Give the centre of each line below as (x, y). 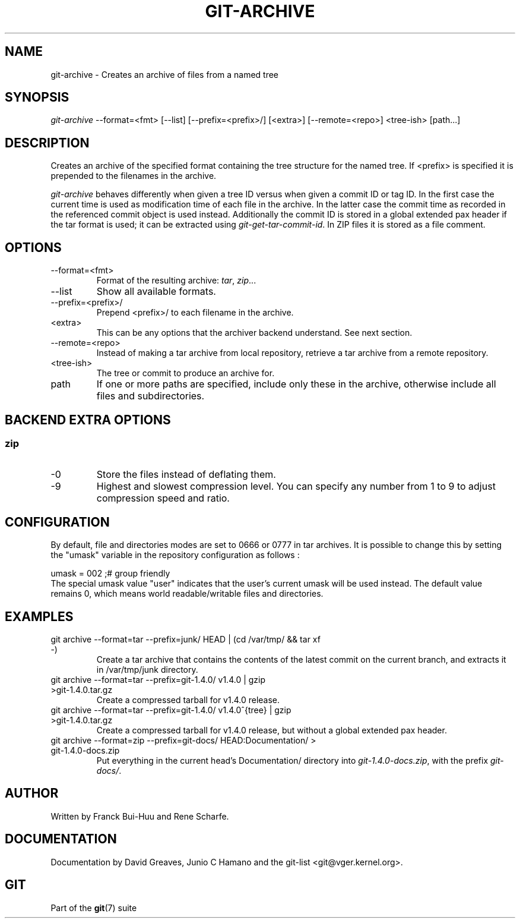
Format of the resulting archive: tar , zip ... (176, 281)
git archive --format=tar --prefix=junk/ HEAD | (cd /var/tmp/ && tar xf (186, 640)
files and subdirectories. (150, 396)
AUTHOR (32, 793)
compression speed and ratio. (163, 498)
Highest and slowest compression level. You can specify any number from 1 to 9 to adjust (296, 486)
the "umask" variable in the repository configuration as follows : (175, 555)
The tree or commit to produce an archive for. (186, 373)
